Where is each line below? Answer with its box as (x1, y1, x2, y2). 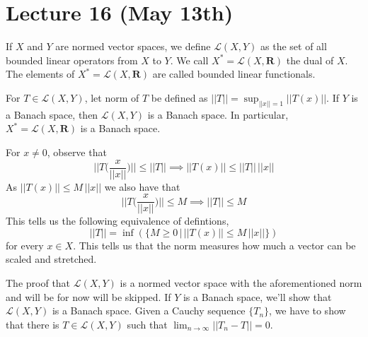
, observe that (47, 144, 107, 159)
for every (6, 237, 44, 252)
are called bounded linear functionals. (152, 66, 316, 81)
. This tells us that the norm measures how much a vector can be (73, 237, 356, 252)
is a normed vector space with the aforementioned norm (120, 276, 362, 290)
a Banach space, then (6, 107, 98, 122)
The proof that (6, 276, 71, 290)
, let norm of (84, 90, 139, 105)
